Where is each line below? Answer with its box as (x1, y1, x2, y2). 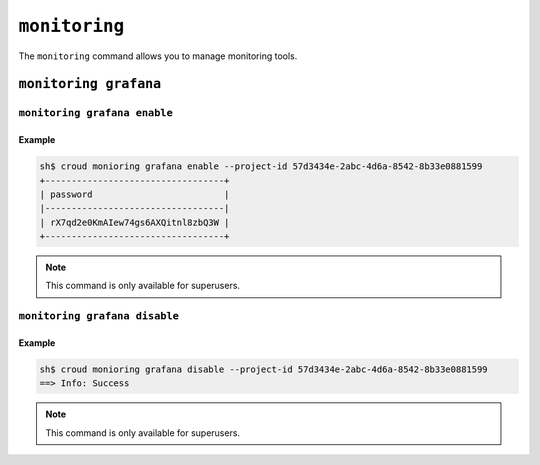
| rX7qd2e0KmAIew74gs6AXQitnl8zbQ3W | (39, 216, 230, 228)
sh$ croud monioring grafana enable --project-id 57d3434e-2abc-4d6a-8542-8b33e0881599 (39, 161, 483, 172)
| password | (39, 188, 230, 200)
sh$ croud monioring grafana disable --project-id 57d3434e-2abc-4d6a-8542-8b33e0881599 (39, 363, 489, 375)
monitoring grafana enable (18, 106, 174, 120)
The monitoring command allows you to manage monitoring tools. (18, 50, 298, 62)
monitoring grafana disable (18, 310, 180, 323)
